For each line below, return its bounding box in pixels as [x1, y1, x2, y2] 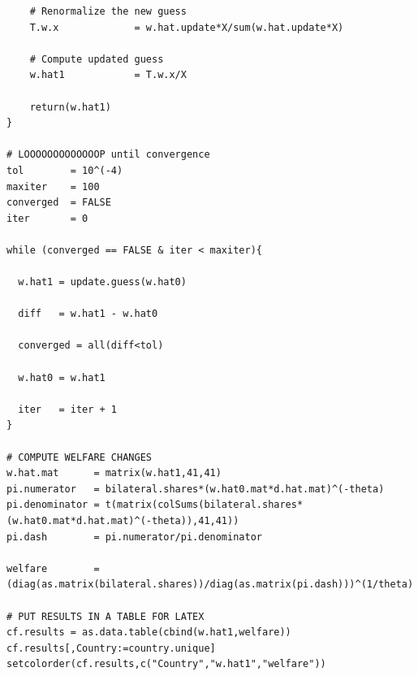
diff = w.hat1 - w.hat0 [18, 308, 158, 320]
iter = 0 [6, 212, 88, 224]
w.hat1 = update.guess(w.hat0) [18, 276, 187, 288]
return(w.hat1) [29, 101, 111, 113]
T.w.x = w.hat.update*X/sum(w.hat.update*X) [29, 21, 344, 33]
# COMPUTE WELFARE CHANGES [6, 451, 152, 463]
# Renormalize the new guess [29, 6, 187, 17]
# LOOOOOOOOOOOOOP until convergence [6, 149, 210, 161]
